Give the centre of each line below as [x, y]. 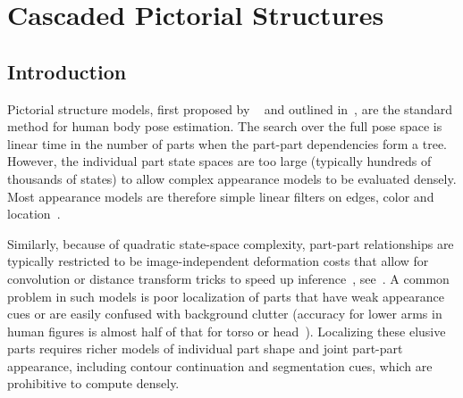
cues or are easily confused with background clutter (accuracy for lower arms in [225, 314]
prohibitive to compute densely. [93, 383]
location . [34, 214]
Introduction [67, 71]
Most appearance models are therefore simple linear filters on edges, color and [221, 196]
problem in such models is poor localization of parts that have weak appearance [226, 296]
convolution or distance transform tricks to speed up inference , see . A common [228, 278]
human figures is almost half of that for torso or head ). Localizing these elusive [227, 331]
